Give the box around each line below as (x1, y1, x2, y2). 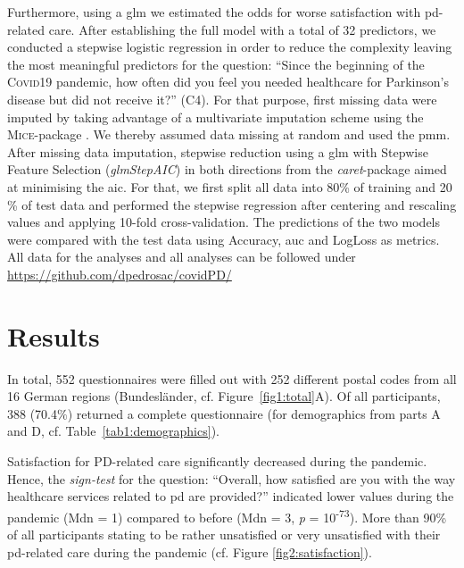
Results (7, 317, 100, 354)
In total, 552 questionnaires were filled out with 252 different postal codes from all (7, 369, 457, 388)
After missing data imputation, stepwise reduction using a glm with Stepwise (7, 142, 428, 161)
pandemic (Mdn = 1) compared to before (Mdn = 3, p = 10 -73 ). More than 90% (7, 505, 447, 526)
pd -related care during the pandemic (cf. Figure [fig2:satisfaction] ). (7, 542, 372, 561)
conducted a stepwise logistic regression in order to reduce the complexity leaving (7, 38, 452, 56)
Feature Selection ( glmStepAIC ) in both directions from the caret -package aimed (7, 160, 447, 179)
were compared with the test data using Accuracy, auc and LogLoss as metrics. (7, 230, 440, 248)
